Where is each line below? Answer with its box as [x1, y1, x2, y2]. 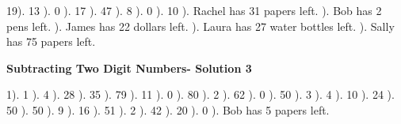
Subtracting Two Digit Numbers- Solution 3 [6, 59, 252, 76]
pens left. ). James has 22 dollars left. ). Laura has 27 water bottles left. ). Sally [6, 17, 395, 34]
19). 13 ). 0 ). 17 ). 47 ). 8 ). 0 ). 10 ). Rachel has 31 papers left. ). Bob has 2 [6, 2, 382, 18]
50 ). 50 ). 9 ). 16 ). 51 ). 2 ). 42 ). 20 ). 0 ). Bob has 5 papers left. [6, 101, 330, 118]
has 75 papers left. [6, 33, 96, 50]
